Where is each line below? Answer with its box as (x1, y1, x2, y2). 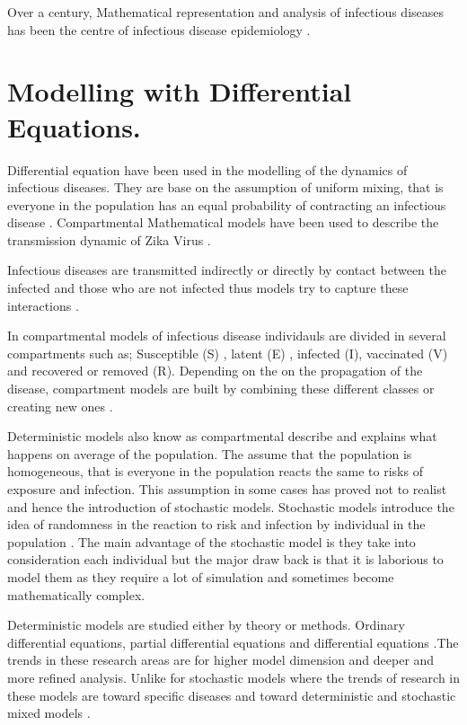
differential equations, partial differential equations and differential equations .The (7, 632, 459, 651)
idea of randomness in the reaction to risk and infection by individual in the (7, 515, 426, 534)
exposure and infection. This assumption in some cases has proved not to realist (7, 480, 447, 498)
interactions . (7, 296, 79, 314)
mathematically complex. (7, 585, 145, 604)
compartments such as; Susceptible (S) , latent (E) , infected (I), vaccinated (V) (7, 343, 448, 362)
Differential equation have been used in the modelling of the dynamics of (7, 160, 408, 179)
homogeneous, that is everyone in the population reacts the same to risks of (7, 462, 423, 481)
